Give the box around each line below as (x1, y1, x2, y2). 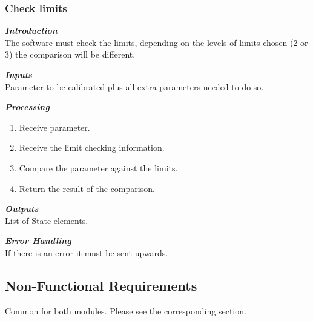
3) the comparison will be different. (5, 48, 136, 61)
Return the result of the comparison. (19, 182, 155, 194)
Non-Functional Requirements (5, 276, 197, 294)
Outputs (5, 202, 39, 215)
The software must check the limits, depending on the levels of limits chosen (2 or (5, 36, 308, 48)
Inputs (5, 68, 32, 81)
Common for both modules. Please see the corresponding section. (5, 304, 246, 317)
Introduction (5, 24, 58, 37)
